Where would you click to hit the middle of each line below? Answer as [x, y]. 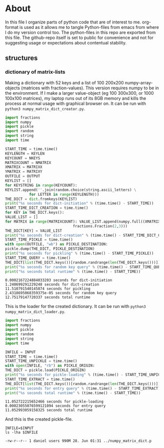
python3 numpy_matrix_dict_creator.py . [45, 108]
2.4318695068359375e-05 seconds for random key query [61, 293]
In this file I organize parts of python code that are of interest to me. [73, 22]
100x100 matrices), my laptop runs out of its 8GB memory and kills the [76, 98]
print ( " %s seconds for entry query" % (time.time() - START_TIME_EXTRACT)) [84, 388]
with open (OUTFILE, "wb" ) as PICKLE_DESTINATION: [57, 244]
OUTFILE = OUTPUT [23, 176]
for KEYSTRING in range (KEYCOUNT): [41, 185]
